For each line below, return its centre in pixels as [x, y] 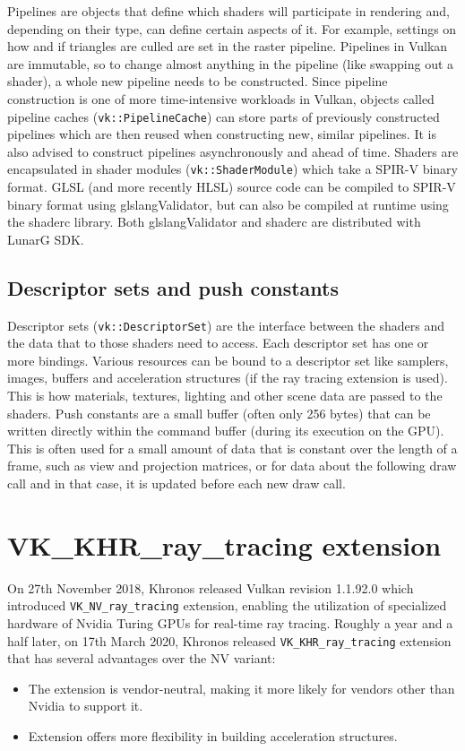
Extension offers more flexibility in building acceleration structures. [213, 736]
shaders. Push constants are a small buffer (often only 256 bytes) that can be [219, 413]
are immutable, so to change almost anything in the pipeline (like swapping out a [231, 63]
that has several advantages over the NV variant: [142, 658]
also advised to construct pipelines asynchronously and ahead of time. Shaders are [233, 151]
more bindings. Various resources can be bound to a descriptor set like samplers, [228, 360]
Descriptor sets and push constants [173, 287]
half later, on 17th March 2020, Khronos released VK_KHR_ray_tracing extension [229, 640]
